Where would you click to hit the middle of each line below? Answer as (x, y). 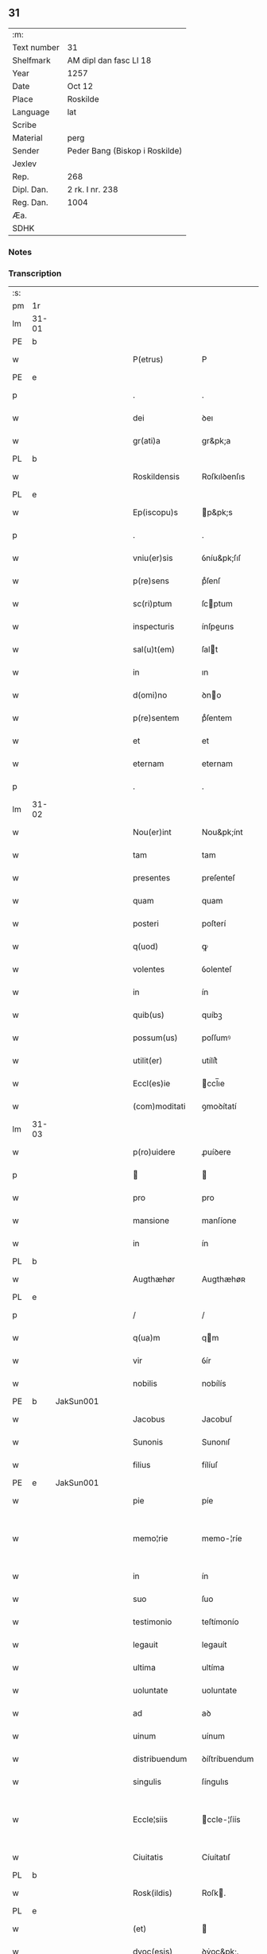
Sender (26, 150)
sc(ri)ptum (152, 604)
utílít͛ (209, 1061)
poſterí (214, 923)
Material (27, 137)
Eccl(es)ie (151, 1084)
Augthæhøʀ (224, 1279)
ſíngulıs (215, 1782)
